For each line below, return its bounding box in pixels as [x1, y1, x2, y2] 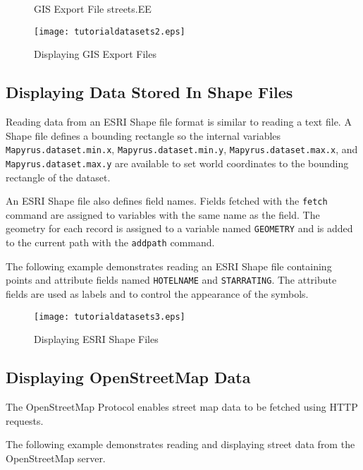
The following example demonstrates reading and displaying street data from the [6, 437, 355, 452]
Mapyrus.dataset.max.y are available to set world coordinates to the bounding [6, 155, 349, 170]
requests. [6, 413, 44, 428]
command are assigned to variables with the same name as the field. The [6, 207, 320, 222]
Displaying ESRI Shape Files [34, 332, 159, 347]
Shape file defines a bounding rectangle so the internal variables [6, 128, 281, 143]
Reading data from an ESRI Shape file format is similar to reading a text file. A [6, 114, 352, 129]
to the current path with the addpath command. [6, 235, 215, 250]
